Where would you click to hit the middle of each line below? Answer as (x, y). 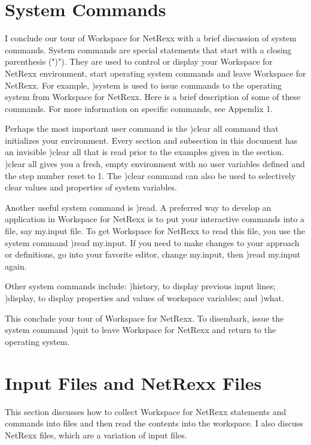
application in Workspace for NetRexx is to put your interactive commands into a (155, 219)
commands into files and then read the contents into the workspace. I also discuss (154, 423)
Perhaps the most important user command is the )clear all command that (142, 128)
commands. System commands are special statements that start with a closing (148, 49)
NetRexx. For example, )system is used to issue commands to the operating (143, 85)
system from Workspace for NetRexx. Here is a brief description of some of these (153, 97)
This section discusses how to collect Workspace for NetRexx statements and (146, 411)
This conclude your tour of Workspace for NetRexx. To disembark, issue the (144, 318)
